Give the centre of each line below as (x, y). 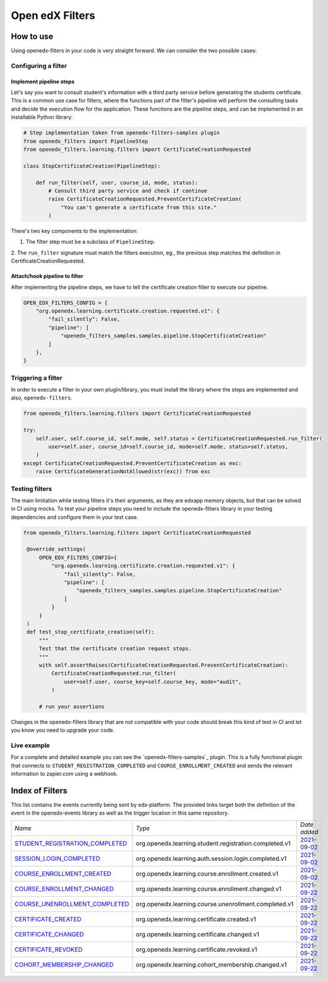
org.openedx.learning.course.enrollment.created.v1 (207, 874)
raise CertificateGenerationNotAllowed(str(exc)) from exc (123, 471)
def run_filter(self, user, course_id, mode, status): (117, 182)
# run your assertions (72, 706)
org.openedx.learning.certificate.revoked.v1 (197, 949)
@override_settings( (56, 549)
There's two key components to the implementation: (74, 231)
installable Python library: (42, 117)
